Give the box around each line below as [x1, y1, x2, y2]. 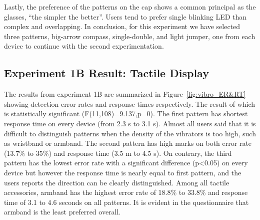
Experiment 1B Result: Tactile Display [4, 65, 209, 81]
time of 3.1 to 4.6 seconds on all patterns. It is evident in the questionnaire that [4, 196, 249, 207]
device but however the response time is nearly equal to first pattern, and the [4, 167, 241, 177]
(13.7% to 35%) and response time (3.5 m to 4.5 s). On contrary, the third [4, 147, 232, 158]
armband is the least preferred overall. [4, 206, 121, 217]
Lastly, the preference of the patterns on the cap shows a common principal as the [4, 2, 256, 12]
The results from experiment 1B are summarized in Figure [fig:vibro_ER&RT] [4, 89, 246, 99]
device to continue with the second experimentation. [4, 41, 164, 51]
